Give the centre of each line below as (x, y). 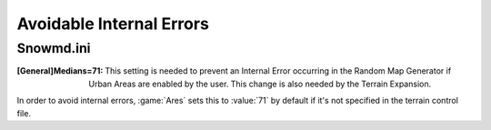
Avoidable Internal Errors (113, 24)
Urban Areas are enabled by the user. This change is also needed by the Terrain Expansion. (260, 84)
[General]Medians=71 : (60, 71)
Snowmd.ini (54, 48)
